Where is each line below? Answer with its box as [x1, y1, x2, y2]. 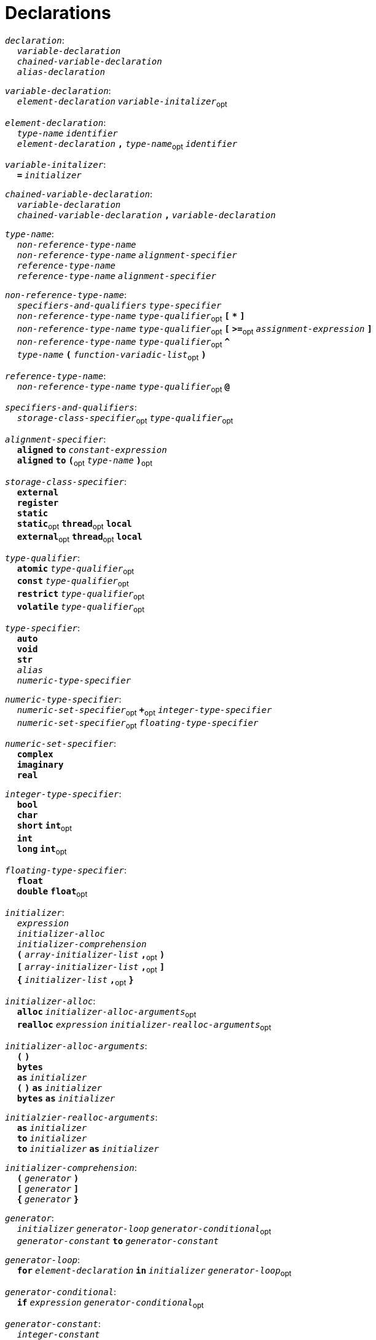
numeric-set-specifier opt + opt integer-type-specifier [17, 704, 272, 717]
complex [17, 749, 53, 760]
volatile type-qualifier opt [17, 601, 145, 614]
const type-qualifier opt [17, 576, 129, 589]
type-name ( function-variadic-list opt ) [17, 349, 206, 362]
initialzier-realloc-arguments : [5, 1111, 158, 1122]
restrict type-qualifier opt [17, 589, 145, 601]
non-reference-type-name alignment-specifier [17, 250, 237, 261]
